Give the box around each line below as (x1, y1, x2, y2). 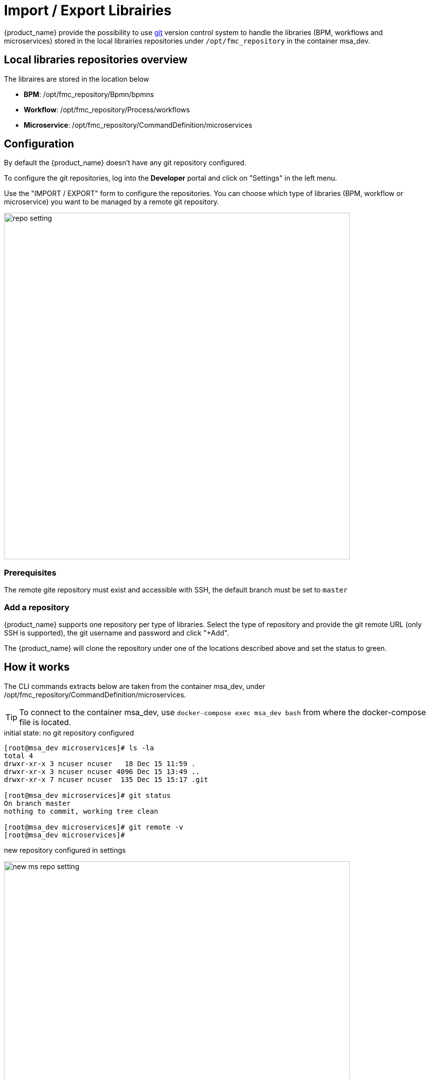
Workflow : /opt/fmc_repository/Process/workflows (24, 105, 190, 114)
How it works (4, 661, 70, 674)
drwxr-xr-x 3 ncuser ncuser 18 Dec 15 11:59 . (4, 759, 196, 768)
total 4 (4, 751, 34, 760)
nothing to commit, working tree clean (4, 807, 158, 815)
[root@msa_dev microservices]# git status (4, 791, 171, 799)
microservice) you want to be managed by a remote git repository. (4, 197, 219, 206)
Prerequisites (4, 567, 56, 578)
